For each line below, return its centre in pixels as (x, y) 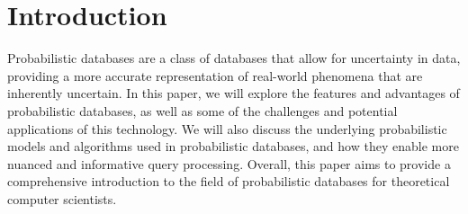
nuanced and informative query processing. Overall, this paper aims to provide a (229, 163)
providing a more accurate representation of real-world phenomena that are (215, 75)
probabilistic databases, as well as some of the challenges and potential (202, 110)
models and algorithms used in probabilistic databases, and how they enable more (233, 146)
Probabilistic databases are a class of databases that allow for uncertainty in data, (234, 58)
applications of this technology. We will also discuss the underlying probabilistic (227, 128)
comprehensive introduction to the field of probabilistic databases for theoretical (229, 181)
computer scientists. (62, 198)
